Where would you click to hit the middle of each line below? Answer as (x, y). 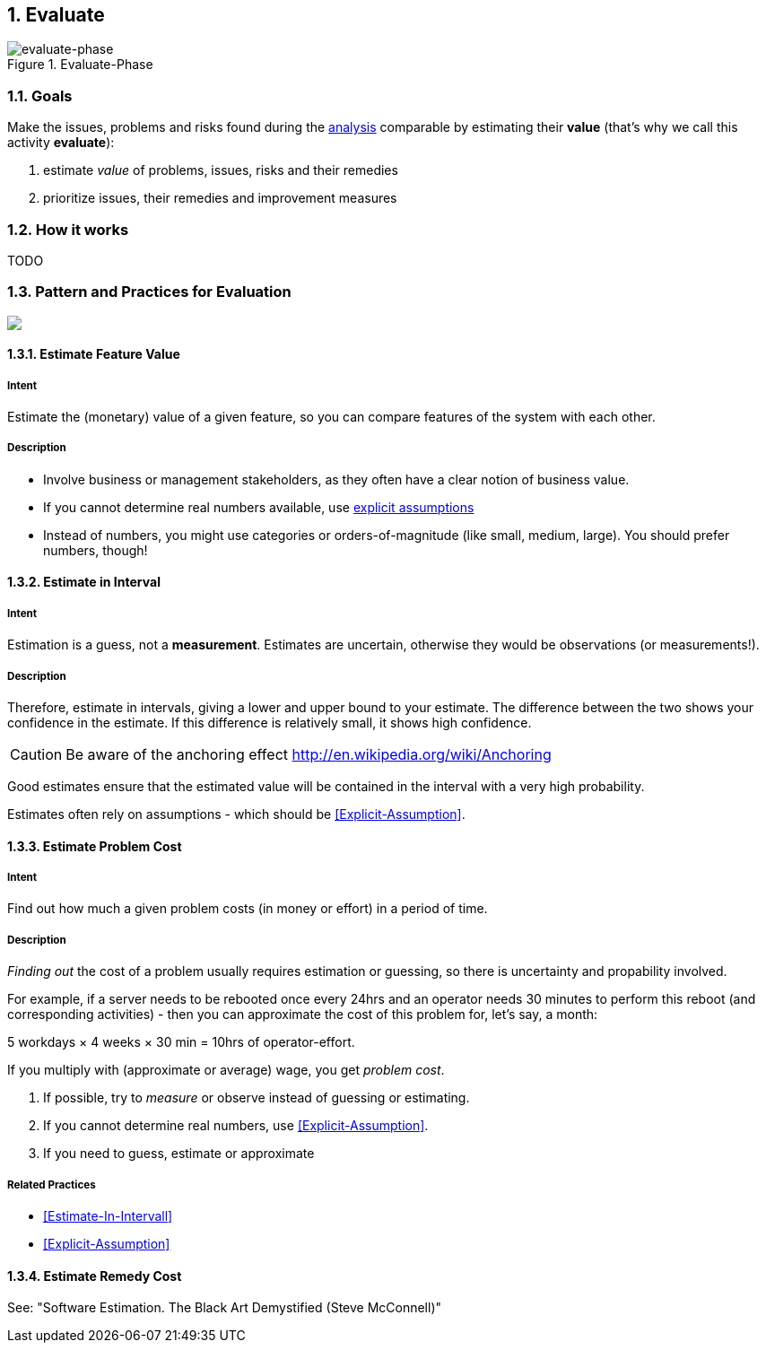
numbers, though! (96, 550)
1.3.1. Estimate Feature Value (94, 354)
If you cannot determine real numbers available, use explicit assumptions (259, 507)
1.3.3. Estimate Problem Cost (95, 846)
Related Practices (52, 1185)
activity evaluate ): (61, 143)
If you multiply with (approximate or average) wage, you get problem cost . (226, 1070)
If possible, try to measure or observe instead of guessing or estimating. (257, 1098)
